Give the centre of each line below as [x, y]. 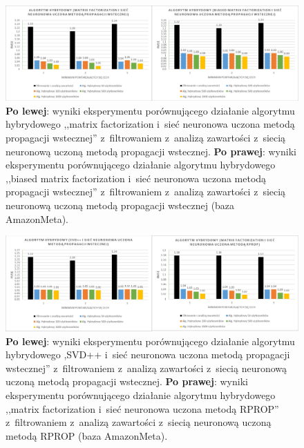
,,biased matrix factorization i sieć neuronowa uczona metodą [136, 178]
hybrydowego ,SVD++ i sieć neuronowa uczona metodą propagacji [148, 354]
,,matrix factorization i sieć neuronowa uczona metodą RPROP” [142, 408]
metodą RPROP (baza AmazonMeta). [87, 435]
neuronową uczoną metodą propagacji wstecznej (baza [120, 205]
